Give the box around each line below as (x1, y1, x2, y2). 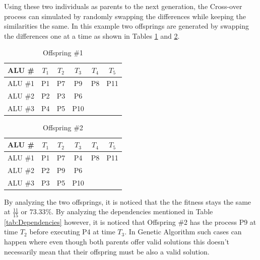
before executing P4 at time (29, 226, 115, 237)
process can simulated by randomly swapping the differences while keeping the (4, 11, 246, 21)
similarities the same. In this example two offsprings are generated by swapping (4, 21, 249, 31)
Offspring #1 (42, 47, 83, 58)
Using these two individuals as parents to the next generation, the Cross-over (4, 1, 242, 11)
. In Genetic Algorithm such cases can (124, 226, 242, 237)
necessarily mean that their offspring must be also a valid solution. (4, 246, 210, 256)
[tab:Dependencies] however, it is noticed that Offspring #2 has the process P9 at (4, 216, 256, 227)
